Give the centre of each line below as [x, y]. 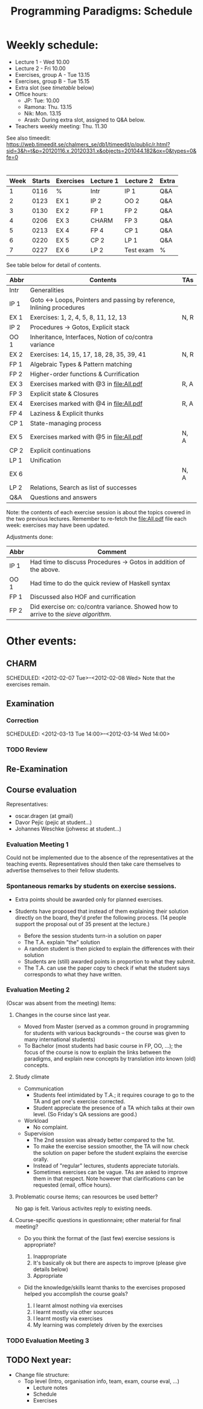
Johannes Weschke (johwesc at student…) [68, 829]
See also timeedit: [29, 138]
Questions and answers [63, 497]
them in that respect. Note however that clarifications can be [108, 1179]
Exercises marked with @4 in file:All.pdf [86, 404]
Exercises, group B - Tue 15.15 [52, 81]
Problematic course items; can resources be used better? [86, 1197]
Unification [46, 460]
